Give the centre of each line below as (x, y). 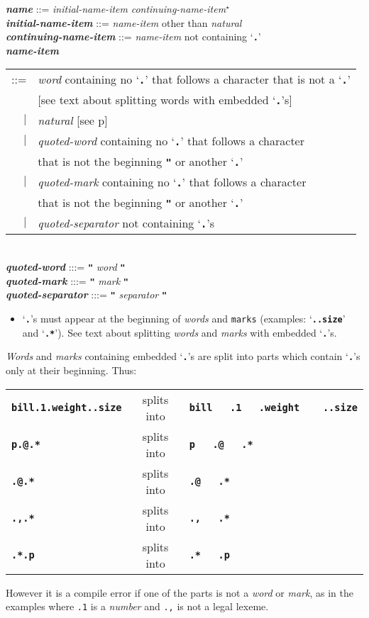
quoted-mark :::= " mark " (67, 280)
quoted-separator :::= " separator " (87, 294)
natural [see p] (73, 120)
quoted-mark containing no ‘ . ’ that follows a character (172, 182)
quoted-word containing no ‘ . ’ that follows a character (171, 141)
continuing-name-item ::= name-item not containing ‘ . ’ (133, 36)
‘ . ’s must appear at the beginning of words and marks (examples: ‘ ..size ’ (184, 318)
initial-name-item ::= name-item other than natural (124, 22)
